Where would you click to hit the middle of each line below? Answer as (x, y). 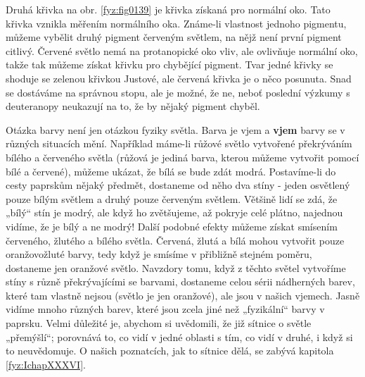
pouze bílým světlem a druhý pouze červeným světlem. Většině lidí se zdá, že (172, 198)
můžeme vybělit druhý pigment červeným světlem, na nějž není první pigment (174, 37)
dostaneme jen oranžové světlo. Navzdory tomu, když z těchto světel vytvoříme (176, 267)
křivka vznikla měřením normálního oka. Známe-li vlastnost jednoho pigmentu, (176, 23)
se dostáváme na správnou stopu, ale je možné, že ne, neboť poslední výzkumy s (178, 92)
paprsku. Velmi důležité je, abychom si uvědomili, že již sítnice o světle (159, 323)
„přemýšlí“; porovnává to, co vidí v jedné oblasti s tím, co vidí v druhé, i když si (179, 336)
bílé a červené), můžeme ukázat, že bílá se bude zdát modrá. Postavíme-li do (171, 171)
